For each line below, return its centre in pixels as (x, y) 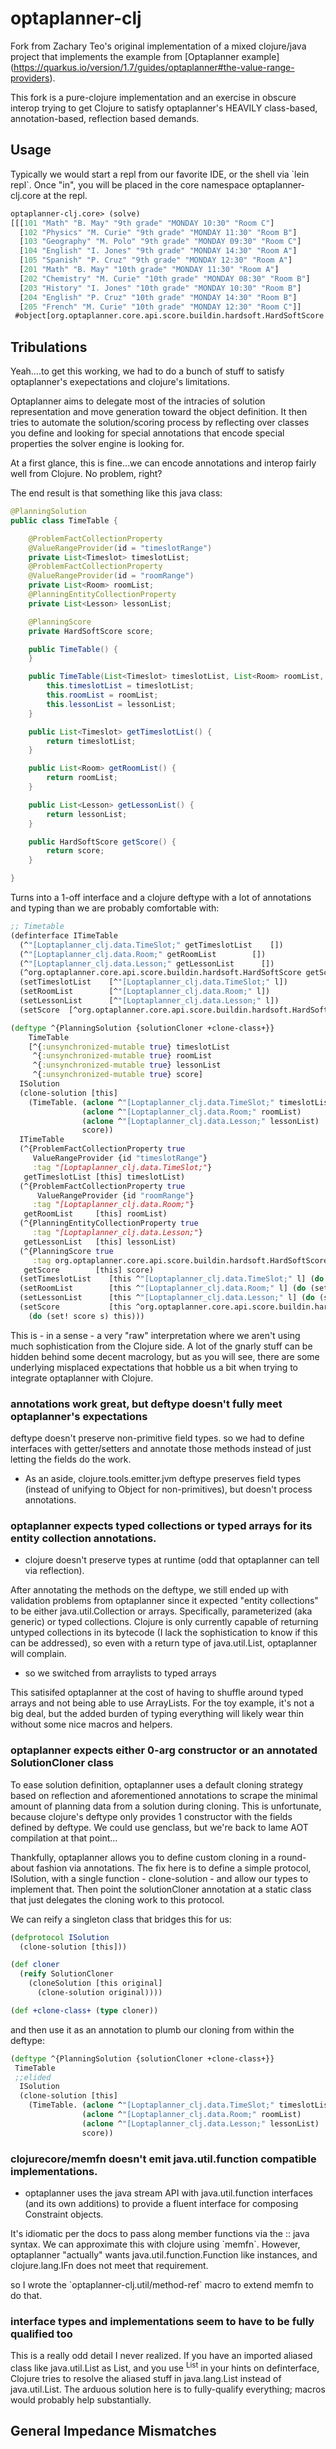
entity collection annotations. (83, 1539)
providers (30, 78)
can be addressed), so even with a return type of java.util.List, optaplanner (164, 1643)
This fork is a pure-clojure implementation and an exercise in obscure (153, 97)
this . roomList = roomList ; (102, 695)
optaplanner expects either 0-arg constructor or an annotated (164, 1750)
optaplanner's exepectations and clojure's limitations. (120, 382)
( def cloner (35, 1965)
